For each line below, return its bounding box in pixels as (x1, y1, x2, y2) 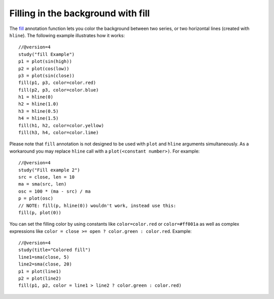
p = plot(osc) (18, 196, 53, 201)
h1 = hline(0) (18, 94, 53, 100)
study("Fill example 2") (18, 167, 80, 173)
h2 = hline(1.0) (18, 101, 59, 107)
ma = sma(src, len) (18, 181, 67, 187)
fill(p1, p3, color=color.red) (18, 80, 96, 86)
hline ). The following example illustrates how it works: (9, 32, 125, 38)
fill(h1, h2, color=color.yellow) (18, 123, 104, 128)
